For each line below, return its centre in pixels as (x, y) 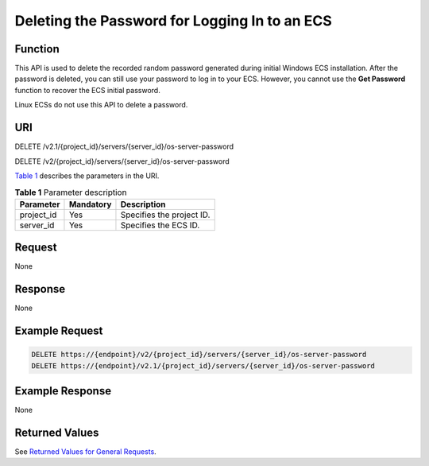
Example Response (63, 391)
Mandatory (90, 204)
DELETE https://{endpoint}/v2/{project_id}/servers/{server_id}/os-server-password (199, 355)
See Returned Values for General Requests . (85, 451)
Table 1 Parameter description (71, 192)
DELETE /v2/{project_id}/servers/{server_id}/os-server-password (122, 161)
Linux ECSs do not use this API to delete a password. (101, 105)
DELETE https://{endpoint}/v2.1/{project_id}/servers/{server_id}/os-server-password (203, 365)
